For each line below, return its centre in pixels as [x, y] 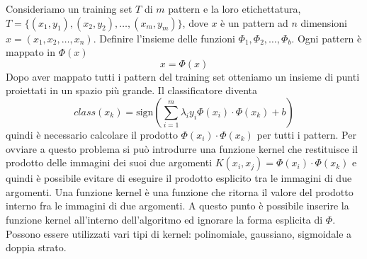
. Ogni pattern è [327, 38]
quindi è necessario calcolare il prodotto [92, 134]
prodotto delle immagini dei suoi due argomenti [109, 162]
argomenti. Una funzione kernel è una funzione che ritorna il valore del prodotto [180, 191]
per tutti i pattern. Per [306, 134]
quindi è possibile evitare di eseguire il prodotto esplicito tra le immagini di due [179, 178]
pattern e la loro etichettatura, [235, 8]
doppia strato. [36, 247]
